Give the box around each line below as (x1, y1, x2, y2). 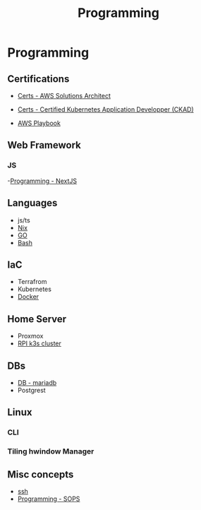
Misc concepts (7, 468, 74, 480)
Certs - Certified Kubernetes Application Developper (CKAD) (17, 105, 194, 114)
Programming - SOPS (17, 494, 80, 503)
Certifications (7, 73, 70, 85)
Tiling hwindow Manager (7, 446, 95, 456)
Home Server (7, 313, 67, 325)
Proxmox (17, 332, 44, 340)
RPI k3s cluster (17, 339, 62, 348)
